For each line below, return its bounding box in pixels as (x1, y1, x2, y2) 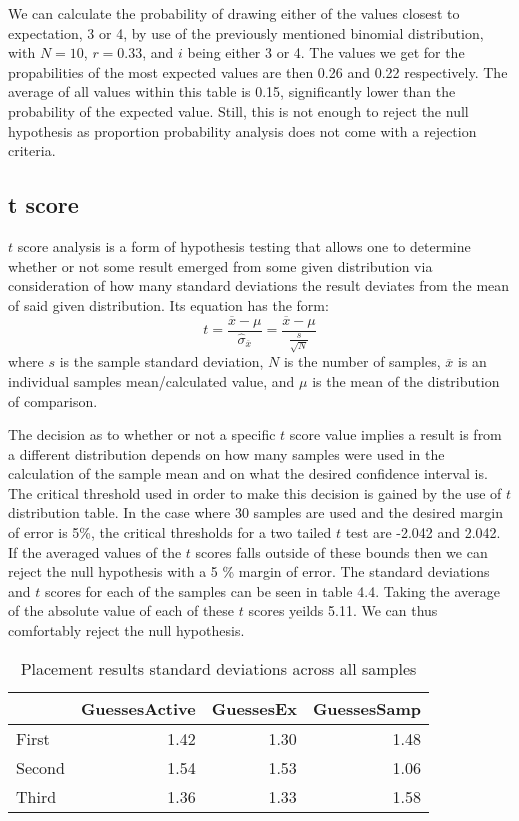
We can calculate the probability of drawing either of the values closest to (8, 3, 460, 23)
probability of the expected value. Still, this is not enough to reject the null (8, 100, 469, 121)
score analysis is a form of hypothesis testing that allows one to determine (17, 235, 471, 256)
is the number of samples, (283, 351, 441, 372)
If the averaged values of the (8, 541, 182, 562)
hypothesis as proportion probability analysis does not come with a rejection (8, 120, 477, 141)
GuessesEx (211, 696, 297, 720)
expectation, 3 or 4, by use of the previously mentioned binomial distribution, (8, 22, 484, 43)
